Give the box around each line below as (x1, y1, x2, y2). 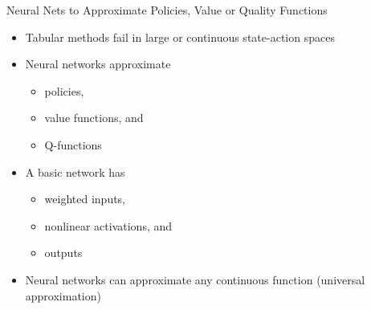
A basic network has (25, 163, 125, 180)
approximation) (25, 287, 101, 304)
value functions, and (44, 109, 144, 126)
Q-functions (44, 136, 102, 153)
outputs (44, 244, 83, 261)
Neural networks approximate (25, 55, 171, 72)
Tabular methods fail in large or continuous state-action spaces (25, 28, 335, 45)
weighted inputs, (44, 190, 126, 207)
